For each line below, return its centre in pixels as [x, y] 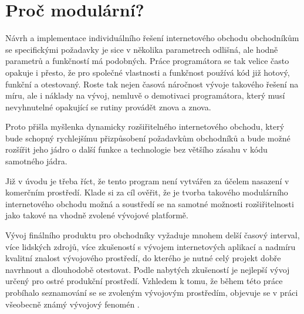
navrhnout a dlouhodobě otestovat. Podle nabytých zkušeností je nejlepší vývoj [148, 269]
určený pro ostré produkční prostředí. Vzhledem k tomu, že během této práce [144, 281]
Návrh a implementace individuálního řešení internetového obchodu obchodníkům [152, 38]
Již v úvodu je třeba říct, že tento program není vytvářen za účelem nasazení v [147, 180]
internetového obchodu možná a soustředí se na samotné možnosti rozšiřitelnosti [150, 203]
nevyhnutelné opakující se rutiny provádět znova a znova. [108, 107]
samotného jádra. [36, 161]
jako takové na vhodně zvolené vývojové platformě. [97, 215]
